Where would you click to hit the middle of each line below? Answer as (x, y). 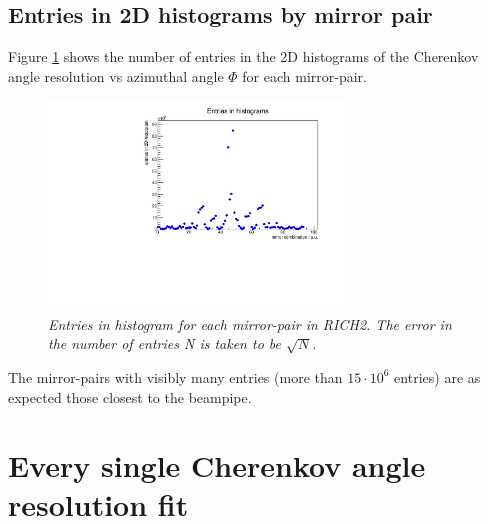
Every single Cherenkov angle (217, 465)
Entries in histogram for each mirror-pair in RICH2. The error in (250, 323)
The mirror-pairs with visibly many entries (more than (175, 376)
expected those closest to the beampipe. (130, 396)
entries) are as (437, 376)
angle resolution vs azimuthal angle (116, 75)
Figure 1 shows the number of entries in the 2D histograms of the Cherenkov (243, 56)
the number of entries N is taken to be (164, 343)
